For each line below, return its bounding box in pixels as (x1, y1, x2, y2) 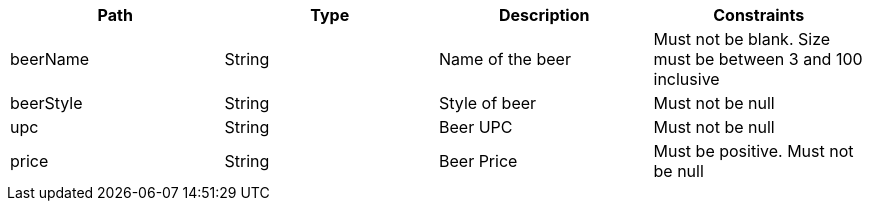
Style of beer (439, 93, 537, 113)
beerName (10, 49, 90, 69)
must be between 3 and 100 (653, 49, 863, 69)
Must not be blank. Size (653, 29, 831, 49)
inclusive (653, 69, 720, 89)
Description (499, 5, 590, 25)
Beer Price (439, 151, 518, 171)
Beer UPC (439, 117, 513, 137)
